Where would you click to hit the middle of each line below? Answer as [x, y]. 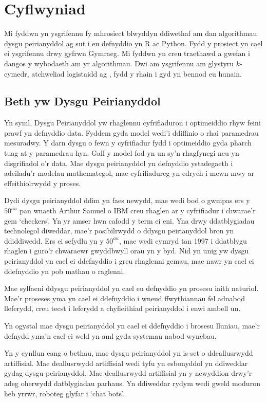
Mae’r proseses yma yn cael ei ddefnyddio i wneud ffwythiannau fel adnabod [125, 298]
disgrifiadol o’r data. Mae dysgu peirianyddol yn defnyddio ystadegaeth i [119, 163]
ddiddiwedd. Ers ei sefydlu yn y [54, 240]
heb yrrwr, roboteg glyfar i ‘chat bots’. [64, 393]
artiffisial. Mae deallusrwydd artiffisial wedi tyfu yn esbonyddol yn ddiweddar [126, 363]
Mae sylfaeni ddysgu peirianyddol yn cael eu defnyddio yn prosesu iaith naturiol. [131, 288]
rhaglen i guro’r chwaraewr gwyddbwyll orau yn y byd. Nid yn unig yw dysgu [127, 251]
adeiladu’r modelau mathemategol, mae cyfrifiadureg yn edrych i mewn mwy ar [129, 173]
